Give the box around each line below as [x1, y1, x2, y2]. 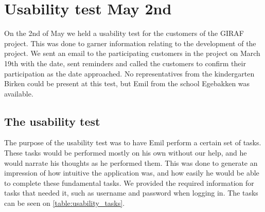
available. [4, 88, 33, 99]
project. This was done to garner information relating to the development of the [4, 37, 256, 48]
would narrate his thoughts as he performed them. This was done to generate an [4, 157, 258, 168]
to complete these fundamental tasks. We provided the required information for [4, 177, 254, 188]
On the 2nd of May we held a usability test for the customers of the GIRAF [4, 28, 244, 38]
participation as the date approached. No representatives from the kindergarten [4, 68, 255, 79]
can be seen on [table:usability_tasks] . [4, 198, 125, 208]
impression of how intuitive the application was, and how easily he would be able [4, 167, 259, 178]
